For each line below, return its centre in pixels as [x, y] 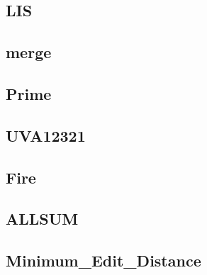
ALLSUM [42, 219]
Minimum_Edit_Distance [103, 260]
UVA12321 [46, 135]
